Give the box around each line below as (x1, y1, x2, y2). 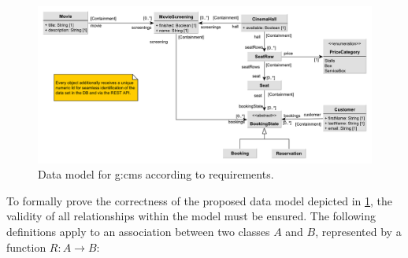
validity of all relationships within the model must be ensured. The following (6, 208, 376, 224)
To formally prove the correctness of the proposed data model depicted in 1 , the (6, 192, 393, 208)
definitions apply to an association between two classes (6, 223, 270, 239)
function (6, 238, 46, 255)
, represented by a (315, 223, 402, 239)
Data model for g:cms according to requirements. (38, 166, 274, 182)
